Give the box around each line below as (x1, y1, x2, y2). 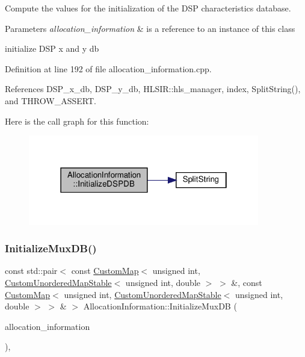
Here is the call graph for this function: (5, 114, 149, 127)
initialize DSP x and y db (5, 42, 99, 55)
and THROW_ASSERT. (5, 94, 96, 107)
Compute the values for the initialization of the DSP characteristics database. (5, 2, 291, 14)
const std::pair (5, 264, 58, 277)
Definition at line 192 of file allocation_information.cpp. (5, 62, 212, 75)
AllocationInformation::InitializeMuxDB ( (83, 300, 237, 312)
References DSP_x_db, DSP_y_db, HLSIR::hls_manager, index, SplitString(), (5, 82, 301, 95)
